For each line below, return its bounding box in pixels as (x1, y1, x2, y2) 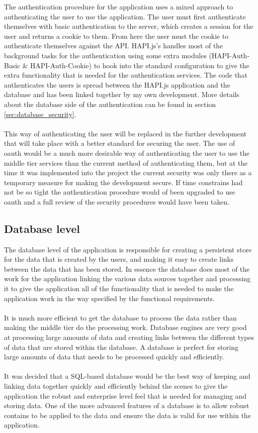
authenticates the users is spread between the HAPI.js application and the (4, 79, 230, 90)
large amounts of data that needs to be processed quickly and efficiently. (4, 351, 224, 362)
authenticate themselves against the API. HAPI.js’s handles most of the (4, 40, 223, 51)
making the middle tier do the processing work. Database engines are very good (4, 322, 247, 332)
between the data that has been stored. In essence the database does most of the (4, 263, 250, 274)
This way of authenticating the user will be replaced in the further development (4, 128, 247, 138)
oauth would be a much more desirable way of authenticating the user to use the (4, 147, 250, 158)
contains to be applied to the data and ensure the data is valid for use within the (4, 410, 251, 420)
